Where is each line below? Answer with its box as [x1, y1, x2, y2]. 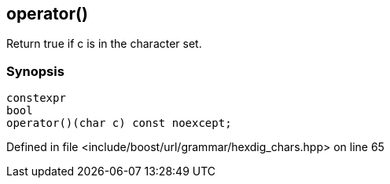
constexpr [6, 92, 66, 105]
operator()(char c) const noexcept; [6, 117, 232, 130]
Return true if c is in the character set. [6, 37, 202, 51]
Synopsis [6, 63, 64, 79]
